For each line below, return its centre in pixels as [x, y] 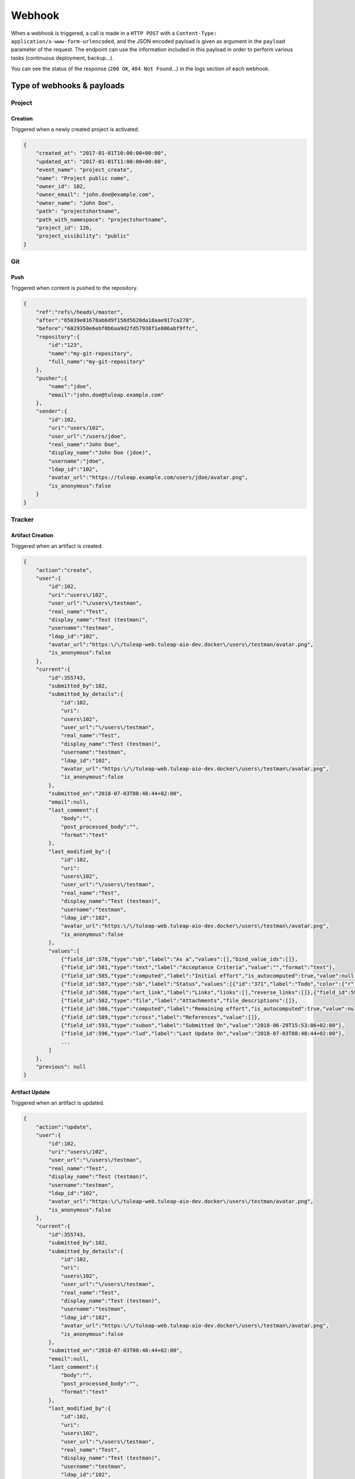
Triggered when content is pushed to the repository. [75, 288]
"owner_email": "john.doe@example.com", [95, 195]
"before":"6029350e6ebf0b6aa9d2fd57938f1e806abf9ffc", [117, 329]
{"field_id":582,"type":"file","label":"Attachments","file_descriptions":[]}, [179, 1000]
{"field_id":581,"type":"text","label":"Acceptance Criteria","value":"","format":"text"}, [198, 968]
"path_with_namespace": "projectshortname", [101, 219]
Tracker [22, 519]
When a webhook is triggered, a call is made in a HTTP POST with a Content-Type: [114, 33]
